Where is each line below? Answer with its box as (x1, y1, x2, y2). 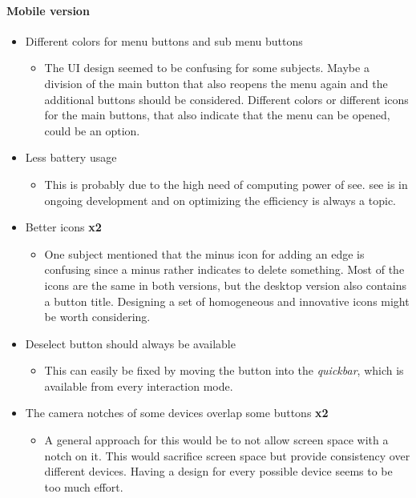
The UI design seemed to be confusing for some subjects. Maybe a (44, 59, 370, 76)
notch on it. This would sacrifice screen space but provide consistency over (44, 447, 410, 464)
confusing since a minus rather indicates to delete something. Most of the (44, 261, 405, 278)
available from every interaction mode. (44, 377, 233, 394)
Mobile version (6, 2, 90, 18)
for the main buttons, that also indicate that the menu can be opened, (44, 106, 390, 123)
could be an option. (44, 122, 140, 139)
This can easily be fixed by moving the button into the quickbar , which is (44, 362, 404, 379)
